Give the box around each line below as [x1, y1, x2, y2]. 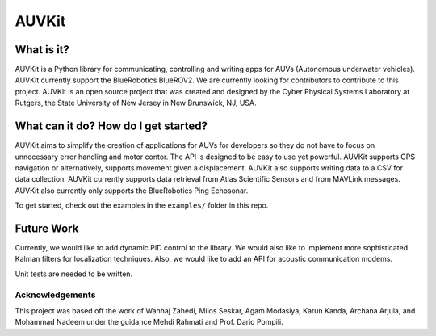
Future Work [15, 221, 79, 235]
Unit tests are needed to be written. [15, 269, 133, 279]
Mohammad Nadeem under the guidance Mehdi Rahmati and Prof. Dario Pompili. [15, 317, 283, 327]
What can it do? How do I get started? [15, 120, 208, 133]
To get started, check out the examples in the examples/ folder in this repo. [15, 200, 269, 210]
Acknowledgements [15, 289, 96, 300]
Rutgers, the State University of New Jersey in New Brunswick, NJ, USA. [15, 98, 257, 108]
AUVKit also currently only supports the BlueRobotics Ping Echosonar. [15, 186, 249, 195]
